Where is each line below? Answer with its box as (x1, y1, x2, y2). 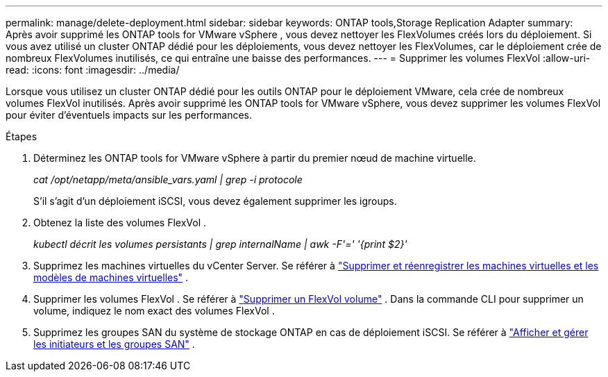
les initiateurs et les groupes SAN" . (33, 338, 195, 350)
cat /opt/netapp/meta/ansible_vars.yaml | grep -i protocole (33, 174, 303, 185)
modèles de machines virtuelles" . (33, 271, 189, 283)
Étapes (6, 131, 37, 142)
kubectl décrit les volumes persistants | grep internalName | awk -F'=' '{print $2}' (33, 238, 407, 250)
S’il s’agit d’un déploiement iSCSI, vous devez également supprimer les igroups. (33, 195, 397, 207)
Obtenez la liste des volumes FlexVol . (33, 217, 207, 228)
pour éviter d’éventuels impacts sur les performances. (6, 109, 253, 121)
